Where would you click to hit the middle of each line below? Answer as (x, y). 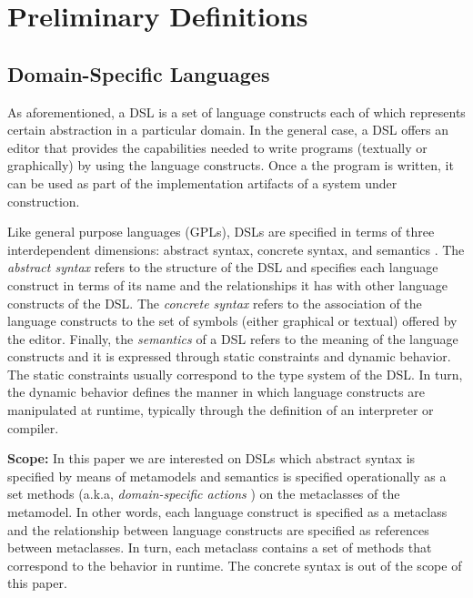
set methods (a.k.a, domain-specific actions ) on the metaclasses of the (204, 494)
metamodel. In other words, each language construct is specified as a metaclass (227, 512)
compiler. (33, 427)
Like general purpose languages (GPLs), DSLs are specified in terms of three (221, 232)
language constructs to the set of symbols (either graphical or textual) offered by (232, 321)
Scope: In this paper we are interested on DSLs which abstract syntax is (211, 458)
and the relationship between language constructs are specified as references (218, 529)
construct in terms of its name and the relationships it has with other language (228, 284)
